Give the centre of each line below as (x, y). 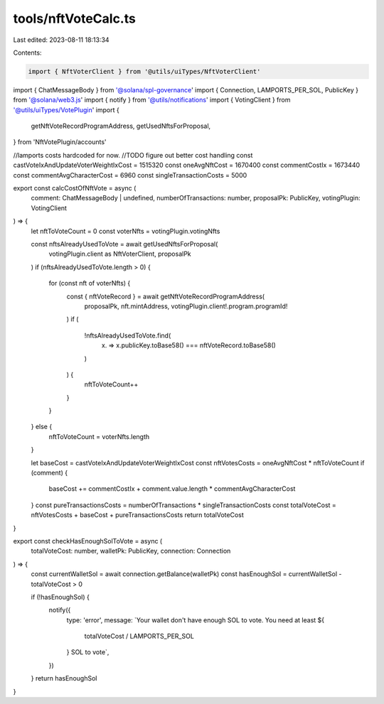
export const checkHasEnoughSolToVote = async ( (88, 541)
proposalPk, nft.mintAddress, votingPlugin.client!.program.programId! (186, 306)
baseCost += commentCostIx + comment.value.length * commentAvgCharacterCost (172, 489)
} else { (42, 427)
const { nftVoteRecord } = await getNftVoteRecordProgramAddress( (166, 296)
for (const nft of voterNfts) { (90, 283)
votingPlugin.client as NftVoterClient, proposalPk (120, 254)
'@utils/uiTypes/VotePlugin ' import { (66, 109)
